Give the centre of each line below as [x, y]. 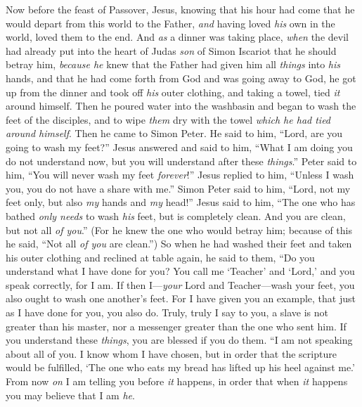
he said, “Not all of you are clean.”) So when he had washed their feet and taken [179, 244]
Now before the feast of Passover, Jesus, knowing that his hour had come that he [180, 9]
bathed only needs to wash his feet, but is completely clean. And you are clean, [176, 215]
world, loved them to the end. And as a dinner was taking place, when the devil [177, 37]
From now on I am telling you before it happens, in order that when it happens [177, 381]
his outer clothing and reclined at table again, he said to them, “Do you [160, 257]
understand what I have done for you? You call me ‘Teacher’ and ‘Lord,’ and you [180, 271]
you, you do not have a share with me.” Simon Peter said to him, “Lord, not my [178, 188]
